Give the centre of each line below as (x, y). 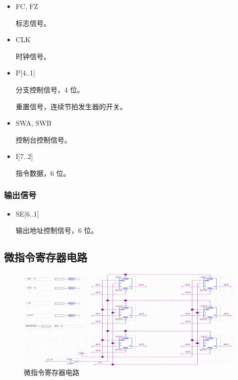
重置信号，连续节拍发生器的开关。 (71, 106)
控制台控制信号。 (43, 139)
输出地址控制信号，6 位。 (57, 230)
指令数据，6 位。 (43, 173)
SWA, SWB (33, 123)
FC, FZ (27, 6)
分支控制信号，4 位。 (50, 89)
